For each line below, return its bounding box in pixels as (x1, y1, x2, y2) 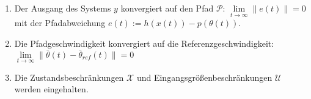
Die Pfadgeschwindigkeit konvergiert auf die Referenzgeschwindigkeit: (14, 36, 274, 49)
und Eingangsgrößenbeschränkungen (136, 70, 273, 83)
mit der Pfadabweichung (14, 16, 106, 29)
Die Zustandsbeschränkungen (14, 70, 124, 83)
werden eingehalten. (14, 83, 89, 95)
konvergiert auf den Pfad (120, 2, 214, 14)
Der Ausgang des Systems (14, 2, 111, 14)
